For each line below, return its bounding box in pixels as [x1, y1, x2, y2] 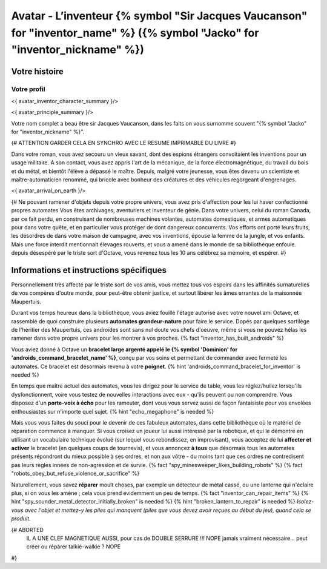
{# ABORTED [11, 526, 44, 533]
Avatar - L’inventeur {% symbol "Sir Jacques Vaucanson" [11, 9, 308, 22]
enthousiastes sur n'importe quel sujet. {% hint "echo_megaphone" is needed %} [11, 408, 214, 415]
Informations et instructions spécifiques [11, 264, 167, 275]
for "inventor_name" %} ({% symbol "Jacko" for [11, 26, 259, 39]
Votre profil [11, 85, 45, 93]
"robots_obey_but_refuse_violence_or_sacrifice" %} [11, 470, 140, 477]
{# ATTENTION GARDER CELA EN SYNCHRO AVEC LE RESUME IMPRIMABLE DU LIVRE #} [11, 140, 236, 147]
